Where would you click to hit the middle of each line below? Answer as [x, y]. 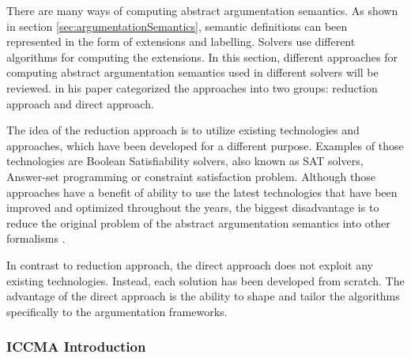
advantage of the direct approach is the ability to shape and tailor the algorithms [203, 296]
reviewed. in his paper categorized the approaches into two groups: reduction [192, 87]
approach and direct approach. [80, 103]
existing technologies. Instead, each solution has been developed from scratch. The [205, 280]
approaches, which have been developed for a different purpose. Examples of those [205, 145]
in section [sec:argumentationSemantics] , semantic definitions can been [177, 26]
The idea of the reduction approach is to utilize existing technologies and [183, 130]
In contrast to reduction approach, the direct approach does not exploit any [190, 264]
